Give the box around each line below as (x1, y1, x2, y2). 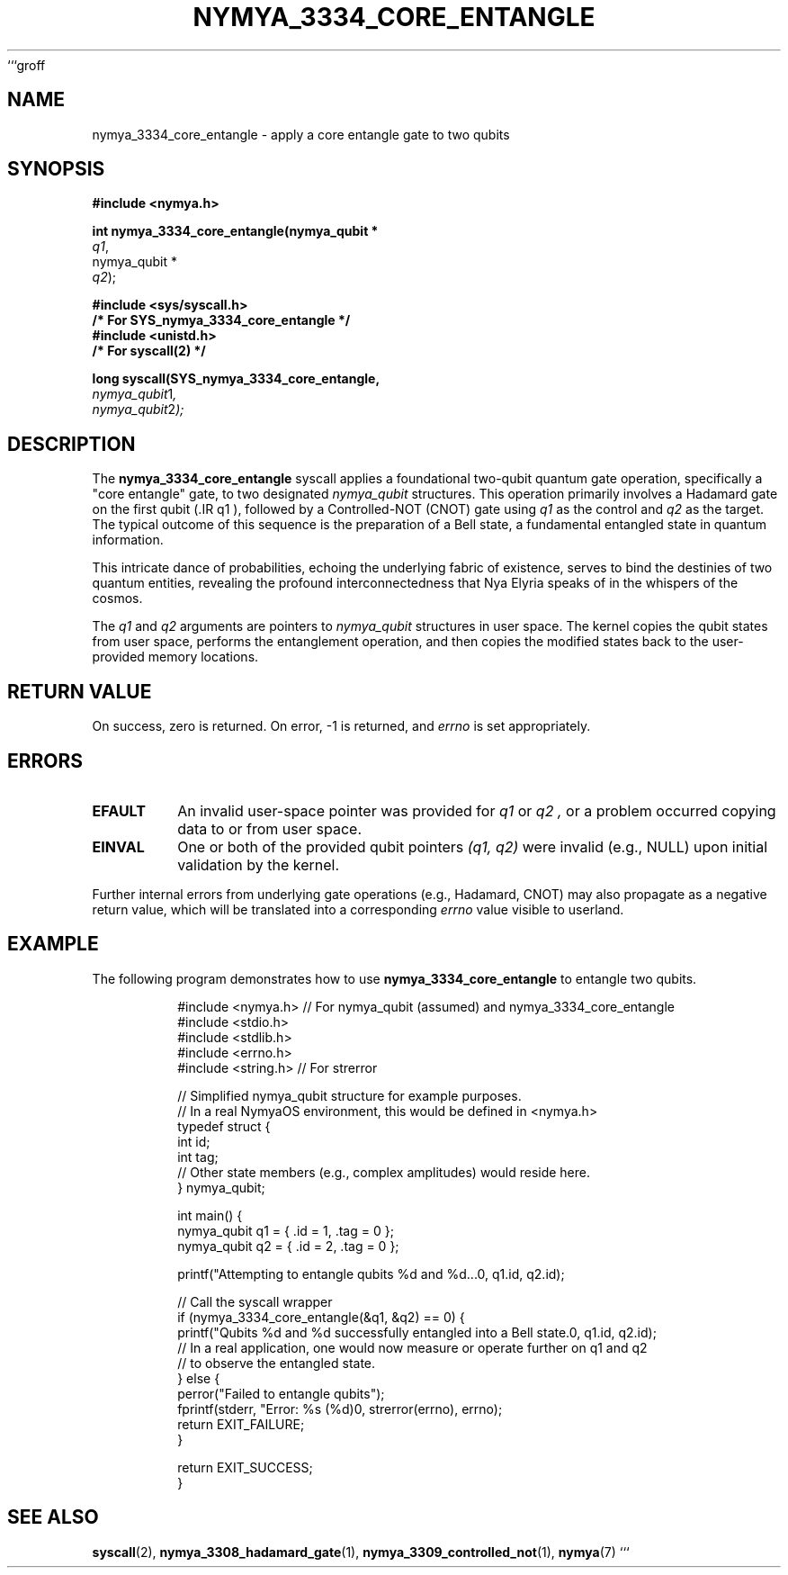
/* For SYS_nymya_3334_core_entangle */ (92, 312, 351, 328)
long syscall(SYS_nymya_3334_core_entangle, (92, 371, 381, 387)
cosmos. (92, 590, 143, 607)
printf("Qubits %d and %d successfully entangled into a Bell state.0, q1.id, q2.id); (177, 1324, 657, 1340)
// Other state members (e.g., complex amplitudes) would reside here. (177, 1164, 591, 1180)
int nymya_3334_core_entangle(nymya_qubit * (92, 223, 379, 239)
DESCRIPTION (7, 432, 136, 455)
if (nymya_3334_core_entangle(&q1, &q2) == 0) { (177, 1309, 465, 1325)
